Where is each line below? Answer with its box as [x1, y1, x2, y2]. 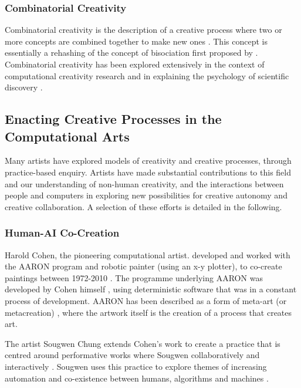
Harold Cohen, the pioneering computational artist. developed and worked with [5, 248, 290, 261]
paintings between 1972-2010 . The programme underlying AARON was [5, 271, 263, 284]
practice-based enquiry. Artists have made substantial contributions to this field [5, 166, 291, 178]
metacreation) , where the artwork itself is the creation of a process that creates [5, 306, 292, 318]
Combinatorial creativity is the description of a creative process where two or [5, 23, 282, 36]
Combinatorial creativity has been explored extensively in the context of [5, 58, 265, 70]
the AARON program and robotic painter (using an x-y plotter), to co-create [5, 260, 282, 272]
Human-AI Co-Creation [5, 225, 120, 240]
